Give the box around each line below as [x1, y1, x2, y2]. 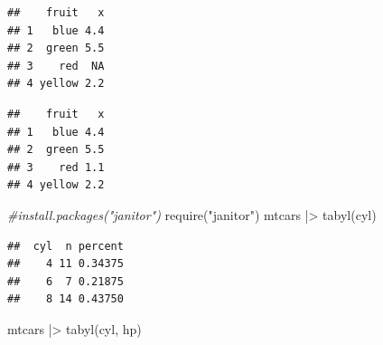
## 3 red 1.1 [7, 160, 105, 174]
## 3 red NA [7, 59, 105, 72]
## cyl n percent [7, 239, 124, 253]
